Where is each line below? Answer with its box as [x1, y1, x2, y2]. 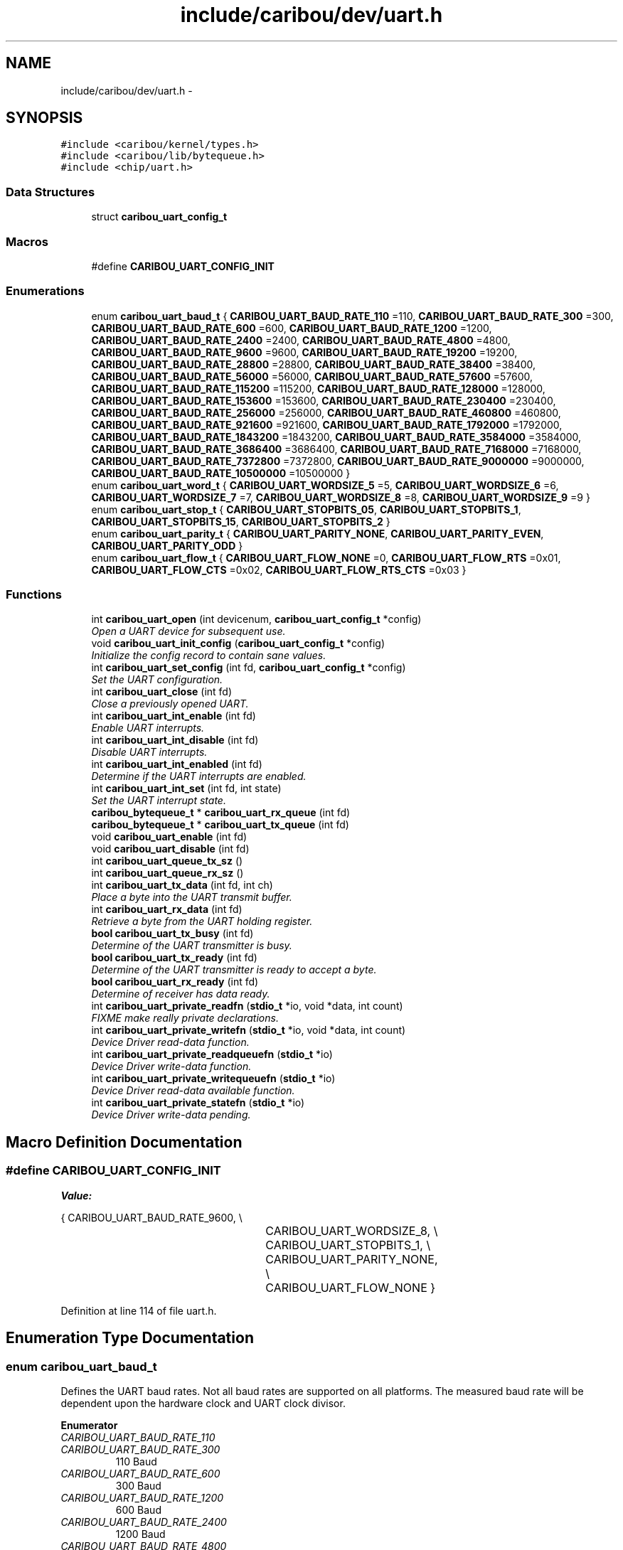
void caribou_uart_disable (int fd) [91, 843, 250, 855]
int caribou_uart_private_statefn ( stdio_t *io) [91, 1096, 305, 1109]
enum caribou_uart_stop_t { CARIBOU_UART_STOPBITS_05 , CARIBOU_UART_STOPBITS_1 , [91, 503, 521, 515]
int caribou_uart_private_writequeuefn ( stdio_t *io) [91, 1072, 336, 1085]
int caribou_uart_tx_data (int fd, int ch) [91, 879, 273, 892]
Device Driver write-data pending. [91, 1108, 251, 1121]
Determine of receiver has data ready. [91, 988, 270, 1000]
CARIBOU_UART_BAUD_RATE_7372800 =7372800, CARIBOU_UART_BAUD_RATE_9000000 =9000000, [91, 454, 585, 467]
